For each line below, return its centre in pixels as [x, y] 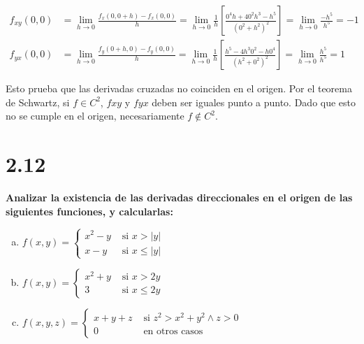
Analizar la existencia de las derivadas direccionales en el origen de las [179, 197]
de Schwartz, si [38, 102]
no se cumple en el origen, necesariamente [95, 116]
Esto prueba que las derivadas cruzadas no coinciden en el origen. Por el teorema [179, 88]
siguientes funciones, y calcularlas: [89, 211]
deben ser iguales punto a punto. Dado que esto [254, 102]
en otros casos [173, 331]
